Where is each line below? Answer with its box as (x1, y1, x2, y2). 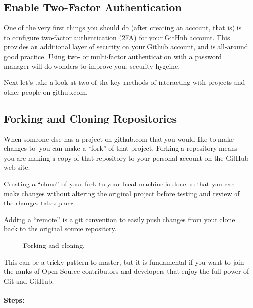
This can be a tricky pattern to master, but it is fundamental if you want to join (4, 256, 244, 267)
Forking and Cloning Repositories (4, 110, 177, 125)
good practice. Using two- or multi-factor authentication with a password (4, 51, 222, 61)
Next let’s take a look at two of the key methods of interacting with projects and (4, 77, 245, 87)
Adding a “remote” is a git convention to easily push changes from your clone (4, 214, 235, 224)
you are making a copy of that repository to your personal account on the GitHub (4, 152, 249, 163)
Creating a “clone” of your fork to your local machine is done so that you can (4, 178, 235, 188)
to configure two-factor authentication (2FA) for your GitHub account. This (4, 32, 230, 42)
